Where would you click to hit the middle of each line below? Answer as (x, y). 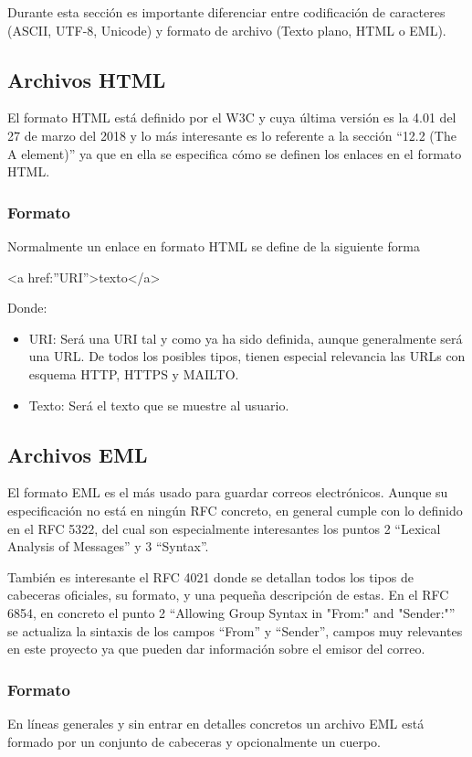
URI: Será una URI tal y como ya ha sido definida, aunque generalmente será (246, 338)
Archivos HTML (87, 79)
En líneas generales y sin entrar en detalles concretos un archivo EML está (216, 723)
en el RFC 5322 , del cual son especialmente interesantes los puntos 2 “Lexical (224, 528)
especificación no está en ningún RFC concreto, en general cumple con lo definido (235, 510)
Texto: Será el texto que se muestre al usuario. (159, 405)
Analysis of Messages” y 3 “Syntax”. (108, 546)
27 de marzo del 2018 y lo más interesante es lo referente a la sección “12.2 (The (232, 135)
